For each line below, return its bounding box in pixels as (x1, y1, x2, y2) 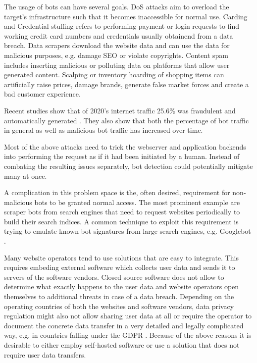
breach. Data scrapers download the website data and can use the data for (4, 40, 230, 51)
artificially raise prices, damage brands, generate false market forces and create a (4, 79, 249, 89)
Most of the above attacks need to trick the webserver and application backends (4, 141, 246, 152)
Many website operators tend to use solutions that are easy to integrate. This (4, 252, 239, 262)
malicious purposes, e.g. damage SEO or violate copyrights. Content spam (4, 50, 228, 60)
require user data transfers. (4, 349, 86, 360)
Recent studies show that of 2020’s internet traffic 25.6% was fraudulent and (4, 105, 236, 115)
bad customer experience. (4, 89, 81, 99)
